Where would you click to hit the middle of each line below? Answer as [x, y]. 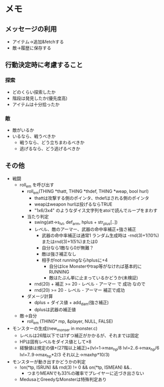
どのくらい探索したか [34, 92]
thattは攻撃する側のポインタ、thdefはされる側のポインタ [92, 198]
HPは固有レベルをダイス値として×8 [56, 342]
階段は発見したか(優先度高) [40, 98]
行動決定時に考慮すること [44, 65]
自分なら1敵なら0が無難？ [68, 248]
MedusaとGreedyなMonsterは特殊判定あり [63, 380]
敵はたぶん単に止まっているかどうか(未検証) [94, 278]
